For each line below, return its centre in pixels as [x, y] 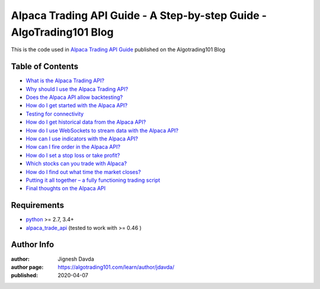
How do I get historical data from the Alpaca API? [86, 122]
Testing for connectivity [55, 114]
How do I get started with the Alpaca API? [76, 105]
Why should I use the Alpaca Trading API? [77, 89]
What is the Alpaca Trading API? [65, 81]
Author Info [33, 245]
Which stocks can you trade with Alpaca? [76, 163]
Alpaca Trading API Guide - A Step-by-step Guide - [139, 15]
